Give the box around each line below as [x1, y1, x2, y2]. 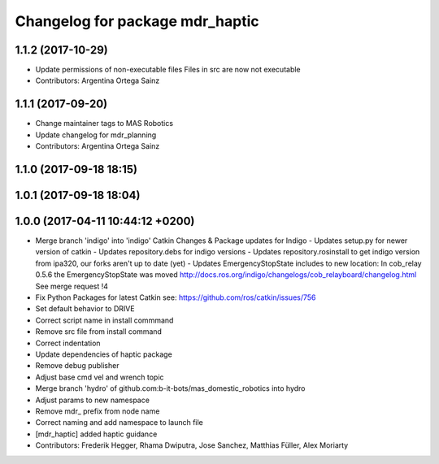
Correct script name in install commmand [35, 315, 174, 325]
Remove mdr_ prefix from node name [35, 406, 160, 416]
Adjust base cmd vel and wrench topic [35, 372, 164, 382]
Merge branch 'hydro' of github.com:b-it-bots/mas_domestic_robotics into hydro [35, 384, 306, 393]
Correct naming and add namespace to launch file [35, 418, 203, 427]
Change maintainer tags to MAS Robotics [35, 119, 174, 128]
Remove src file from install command [35, 327, 163, 336]
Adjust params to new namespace [35, 395, 150, 405]
